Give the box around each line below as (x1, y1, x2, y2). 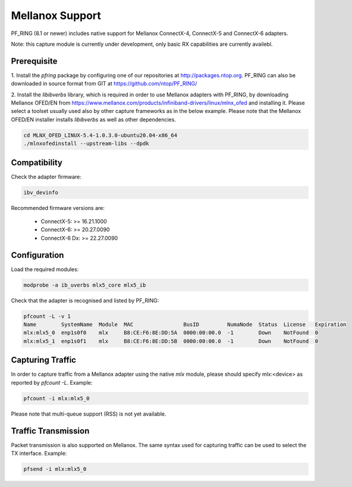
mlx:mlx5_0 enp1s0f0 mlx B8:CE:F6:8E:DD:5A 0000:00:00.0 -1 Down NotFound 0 (23, 329, 318, 336)
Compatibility (11, 158, 62, 168)
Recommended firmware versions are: (11, 204, 105, 211)
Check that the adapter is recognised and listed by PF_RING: (11, 297, 159, 304)
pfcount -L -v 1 (23, 313, 71, 319)
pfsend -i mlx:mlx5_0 (23, 466, 87, 472)
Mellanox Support (11, 9, 101, 22)
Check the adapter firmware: (11, 173, 81, 180)
